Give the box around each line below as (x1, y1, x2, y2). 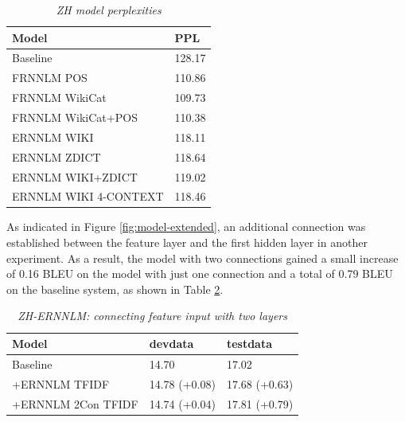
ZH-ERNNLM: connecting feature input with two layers (18, 307, 287, 324)
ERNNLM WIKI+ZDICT (12, 168, 138, 185)
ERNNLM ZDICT (12, 148, 101, 165)
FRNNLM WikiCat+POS (12, 108, 138, 125)
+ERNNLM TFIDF (12, 375, 110, 392)
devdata (149, 335, 194, 351)
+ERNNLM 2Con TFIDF (12, 395, 138, 412)
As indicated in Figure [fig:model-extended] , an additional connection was (6, 218, 366, 235)
